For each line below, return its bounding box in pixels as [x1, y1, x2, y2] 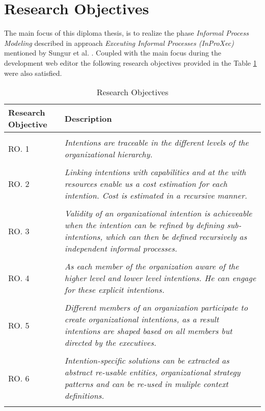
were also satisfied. [4, 67, 62, 78]
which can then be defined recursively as [105, 231, 247, 243]
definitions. [64, 390, 104, 402]
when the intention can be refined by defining [64, 219, 224, 231]
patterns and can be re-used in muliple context [64, 378, 228, 390]
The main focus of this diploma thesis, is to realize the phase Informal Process [4, 28, 249, 38]
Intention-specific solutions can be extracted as [64, 354, 229, 367]
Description [64, 112, 112, 124]
